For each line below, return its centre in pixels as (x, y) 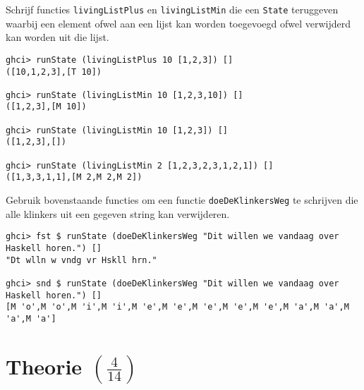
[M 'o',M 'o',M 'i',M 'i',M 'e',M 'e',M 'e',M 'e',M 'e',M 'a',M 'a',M (177, 307)
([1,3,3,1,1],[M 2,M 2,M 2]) (74, 177)
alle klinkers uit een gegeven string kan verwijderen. (118, 213)
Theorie (44, 366)
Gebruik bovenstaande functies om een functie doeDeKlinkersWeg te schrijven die (182, 200)
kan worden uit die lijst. (57, 37)
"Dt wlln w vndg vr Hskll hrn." (81, 260)
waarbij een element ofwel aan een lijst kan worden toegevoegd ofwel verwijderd (178, 23)
